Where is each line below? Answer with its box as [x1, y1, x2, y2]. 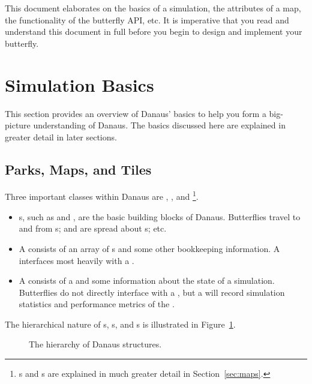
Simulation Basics [5, 72, 154, 97]
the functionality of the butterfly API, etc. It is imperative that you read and [5, 13, 289, 26]
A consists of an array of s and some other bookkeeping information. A [19, 242, 280, 254]
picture [5, 119, 31, 131]
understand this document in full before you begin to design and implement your [5, 25, 302, 38]
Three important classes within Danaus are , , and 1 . [5, 188, 199, 203]
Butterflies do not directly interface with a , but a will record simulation [19, 286, 285, 298]
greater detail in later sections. [5, 130, 117, 143]
